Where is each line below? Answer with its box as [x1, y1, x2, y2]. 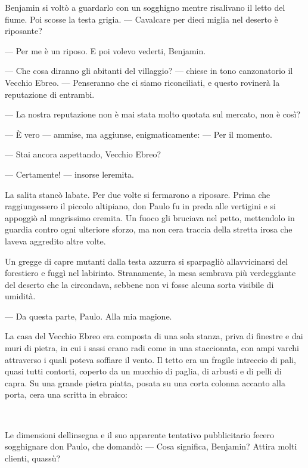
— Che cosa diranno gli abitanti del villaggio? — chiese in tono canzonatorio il [5, 64, 293, 77]
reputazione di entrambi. [5, 88, 95, 100]
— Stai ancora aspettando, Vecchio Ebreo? [5, 148, 161, 160]
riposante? [5, 24, 42, 37]
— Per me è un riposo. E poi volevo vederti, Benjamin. [5, 44, 206, 57]
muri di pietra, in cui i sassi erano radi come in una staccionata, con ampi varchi [5, 342, 299, 354]
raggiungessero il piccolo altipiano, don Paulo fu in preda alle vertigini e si [5, 200, 276, 212]
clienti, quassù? [5, 451, 61, 464]
